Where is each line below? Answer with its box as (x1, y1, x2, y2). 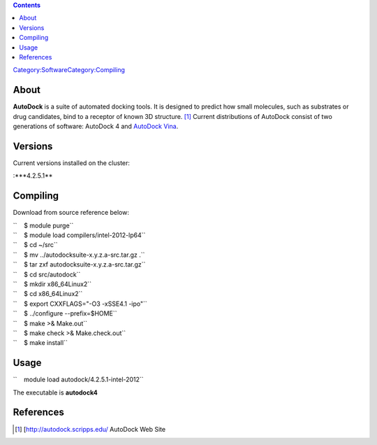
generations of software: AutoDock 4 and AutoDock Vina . (13, 122, 179, 131)
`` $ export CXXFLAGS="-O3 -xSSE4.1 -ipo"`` (13, 299, 148, 308)
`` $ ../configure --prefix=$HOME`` (13, 309, 117, 318)
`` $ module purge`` (13, 221, 74, 229)
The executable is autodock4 (13, 388, 98, 397)
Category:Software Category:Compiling (13, 66, 126, 74)
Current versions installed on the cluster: (13, 158, 131, 167)
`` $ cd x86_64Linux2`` (13, 290, 83, 298)
